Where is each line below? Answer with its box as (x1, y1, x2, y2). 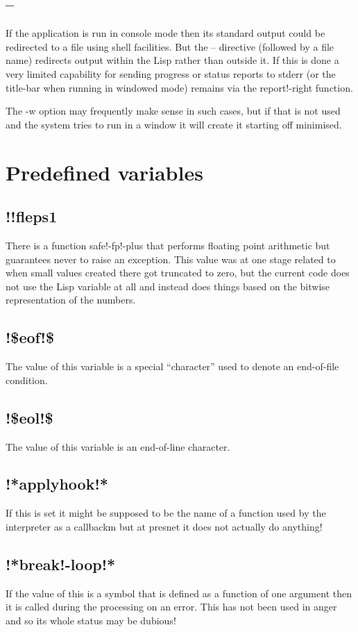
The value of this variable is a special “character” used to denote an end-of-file (6, 359, 339, 374)
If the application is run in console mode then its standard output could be (6, 26, 325, 40)
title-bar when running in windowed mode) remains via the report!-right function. (6, 80, 353, 94)
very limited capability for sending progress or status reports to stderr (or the (6, 66, 336, 81)
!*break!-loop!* (6, 553, 116, 574)
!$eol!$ (6, 406, 53, 428)
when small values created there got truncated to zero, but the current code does (6, 265, 350, 280)
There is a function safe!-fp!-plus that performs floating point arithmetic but (6, 238, 330, 252)
